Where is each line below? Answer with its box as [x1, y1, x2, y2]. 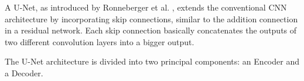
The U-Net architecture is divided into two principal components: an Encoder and [5, 55, 299, 67]
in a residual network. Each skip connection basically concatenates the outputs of [5, 24, 297, 36]
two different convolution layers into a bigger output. [5, 35, 194, 48]
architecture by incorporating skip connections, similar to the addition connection [5, 12, 298, 25]
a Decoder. [5, 66, 43, 79]
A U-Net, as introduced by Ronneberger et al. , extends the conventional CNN [5, 1, 287, 13]
